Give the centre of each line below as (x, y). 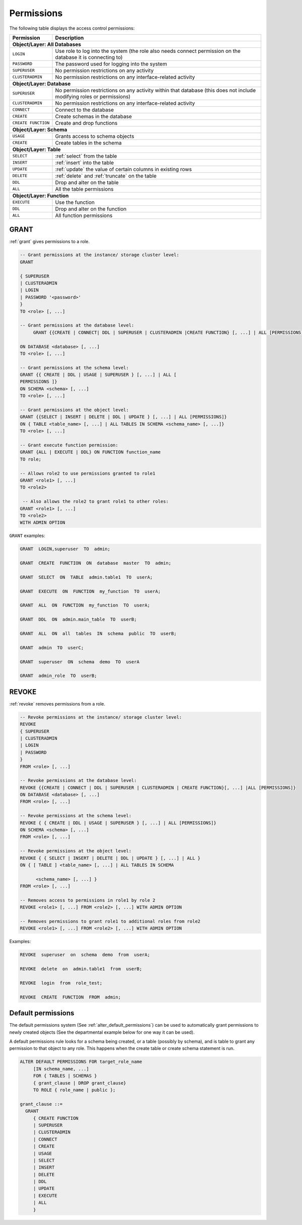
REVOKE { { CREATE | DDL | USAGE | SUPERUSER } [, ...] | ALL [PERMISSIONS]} (118, 823)
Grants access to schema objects (95, 136)
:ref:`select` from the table (86, 156)
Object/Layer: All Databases (47, 44)
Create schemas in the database (93, 116)
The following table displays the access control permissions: (72, 28)
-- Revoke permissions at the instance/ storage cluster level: (101, 717)
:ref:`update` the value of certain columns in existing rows (124, 169)
